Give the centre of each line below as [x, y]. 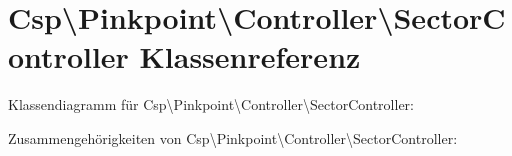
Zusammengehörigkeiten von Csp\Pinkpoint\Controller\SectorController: [233, 137]
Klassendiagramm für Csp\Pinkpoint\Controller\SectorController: [211, 104]
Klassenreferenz [250, 56]
